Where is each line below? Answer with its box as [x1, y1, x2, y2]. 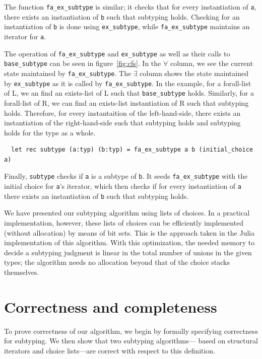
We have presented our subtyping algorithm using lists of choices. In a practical [4, 207, 250, 218]
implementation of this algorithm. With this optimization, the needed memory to [4, 237, 255, 248]
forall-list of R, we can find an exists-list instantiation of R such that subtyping [4, 97, 249, 108]
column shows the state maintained [140, 67, 248, 78]
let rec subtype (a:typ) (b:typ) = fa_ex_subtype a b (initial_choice [11, 146, 253, 154]
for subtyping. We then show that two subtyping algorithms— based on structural [4, 335, 258, 346]
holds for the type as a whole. [4, 127, 96, 137]
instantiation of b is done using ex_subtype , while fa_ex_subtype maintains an [4, 21, 250, 32]
